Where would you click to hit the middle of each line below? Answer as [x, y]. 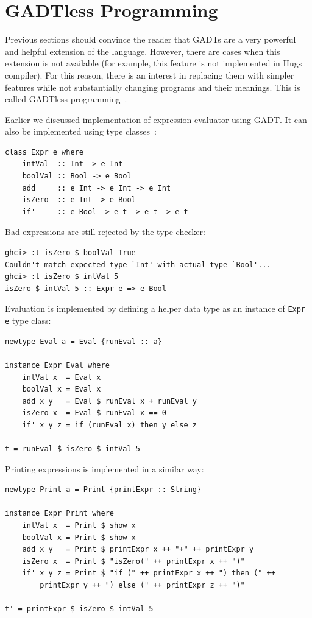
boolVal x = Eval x [62, 389]
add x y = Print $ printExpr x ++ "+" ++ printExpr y [138, 550]
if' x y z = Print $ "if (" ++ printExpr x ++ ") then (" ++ [149, 573]
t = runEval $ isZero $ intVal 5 [73, 449]
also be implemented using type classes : [81, 131]
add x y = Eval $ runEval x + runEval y [109, 401]
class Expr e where [44, 152]
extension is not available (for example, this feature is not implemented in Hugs [154, 63]
